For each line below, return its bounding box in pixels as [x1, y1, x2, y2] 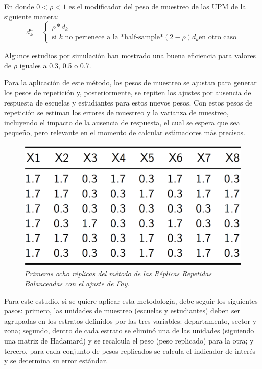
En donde [4, 1, 34, 11]
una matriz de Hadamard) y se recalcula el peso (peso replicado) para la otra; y [4, 335, 254, 346]
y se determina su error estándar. [4, 355, 108, 366]
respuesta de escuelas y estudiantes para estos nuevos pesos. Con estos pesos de [4, 97, 253, 108]
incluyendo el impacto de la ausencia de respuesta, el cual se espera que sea [4, 117, 240, 127]
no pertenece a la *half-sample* [65, 34, 164, 41]
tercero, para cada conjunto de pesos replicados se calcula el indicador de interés [4, 345, 256, 356]
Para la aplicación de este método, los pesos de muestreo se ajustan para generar [4, 77, 257, 88]
